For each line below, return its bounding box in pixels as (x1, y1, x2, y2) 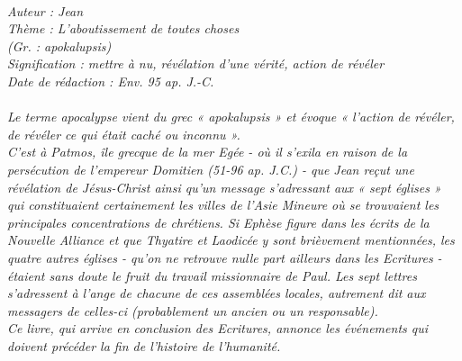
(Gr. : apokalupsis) (7, 36, 112, 55)
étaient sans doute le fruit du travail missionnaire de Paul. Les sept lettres (7, 266, 417, 284)
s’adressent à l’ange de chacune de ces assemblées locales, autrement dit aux (7, 284, 426, 302)
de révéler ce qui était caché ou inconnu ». (7, 124, 240, 143)
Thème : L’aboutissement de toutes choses (7, 19, 240, 38)
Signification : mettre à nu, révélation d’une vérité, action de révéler (7, 54, 385, 73)
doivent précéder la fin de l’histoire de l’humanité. (7, 336, 281, 355)
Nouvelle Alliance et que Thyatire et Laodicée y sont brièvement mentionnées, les (7, 230, 455, 249)
